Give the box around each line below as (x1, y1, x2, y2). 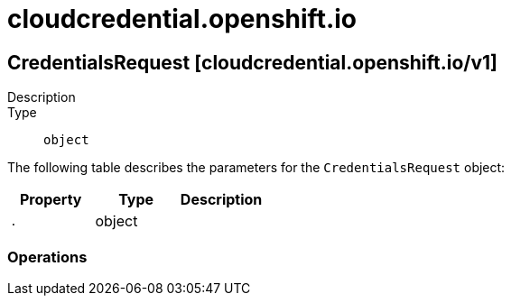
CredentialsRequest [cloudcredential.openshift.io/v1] (7, 50, 498, 74)
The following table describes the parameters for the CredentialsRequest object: (7, 160, 506, 176)
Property (19, 190, 82, 209)
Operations (7, 247, 88, 266)
